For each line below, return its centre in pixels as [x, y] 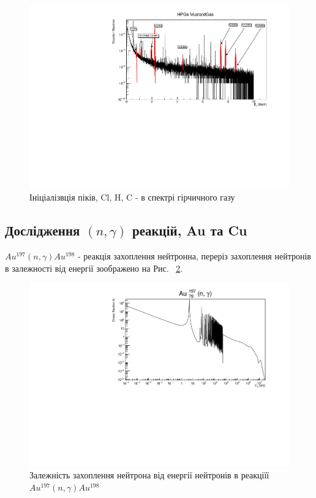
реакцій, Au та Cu [190, 230]
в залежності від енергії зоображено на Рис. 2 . [94, 268]
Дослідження [43, 230]
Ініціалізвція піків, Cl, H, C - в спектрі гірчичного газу [132, 197]
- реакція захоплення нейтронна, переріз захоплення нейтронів [194, 256]
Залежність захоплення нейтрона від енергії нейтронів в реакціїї [149, 475]
